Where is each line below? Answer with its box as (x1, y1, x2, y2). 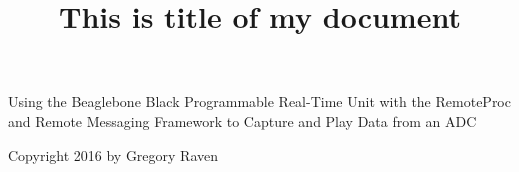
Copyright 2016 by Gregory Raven (8, 144, 219, 165)
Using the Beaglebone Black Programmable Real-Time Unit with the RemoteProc (8, 91, 511, 112)
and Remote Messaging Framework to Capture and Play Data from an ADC (8, 110, 477, 131)
